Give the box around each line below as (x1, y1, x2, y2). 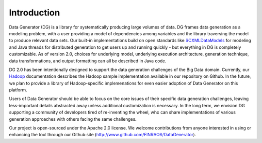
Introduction (9, 7, 60, 18)
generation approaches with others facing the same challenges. (9, 116, 137, 122)
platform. (9, 87, 28, 93)
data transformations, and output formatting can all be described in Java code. (9, 58, 167, 64)
